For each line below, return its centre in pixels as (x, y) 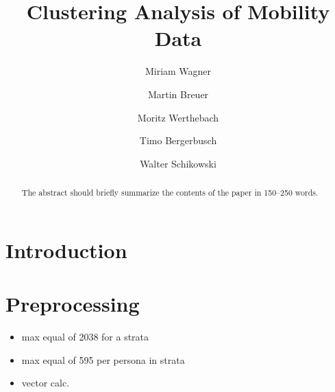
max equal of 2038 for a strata (85, 337)
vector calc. (46, 383)
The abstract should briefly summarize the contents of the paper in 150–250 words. (170, 193)
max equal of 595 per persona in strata (103, 359)
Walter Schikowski (178, 163)
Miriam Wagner (178, 71)
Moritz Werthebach (178, 117)
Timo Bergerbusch (178, 140)
